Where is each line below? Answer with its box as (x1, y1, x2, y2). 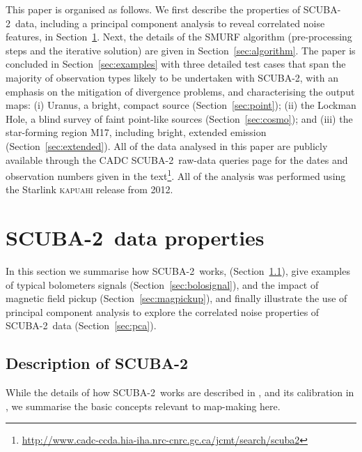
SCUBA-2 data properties (6, 223, 265, 252)
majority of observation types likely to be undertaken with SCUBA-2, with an (6, 70, 339, 84)
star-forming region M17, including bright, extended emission (6, 125, 267, 140)
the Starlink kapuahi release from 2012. (6, 182, 173, 197)
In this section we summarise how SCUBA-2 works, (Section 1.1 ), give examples (6, 264, 350, 278)
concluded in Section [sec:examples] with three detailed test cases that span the (6, 56, 346, 71)
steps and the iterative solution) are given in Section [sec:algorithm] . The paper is (6, 43, 356, 57)
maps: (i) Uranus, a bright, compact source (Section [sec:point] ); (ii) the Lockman (6, 98, 356, 112)
